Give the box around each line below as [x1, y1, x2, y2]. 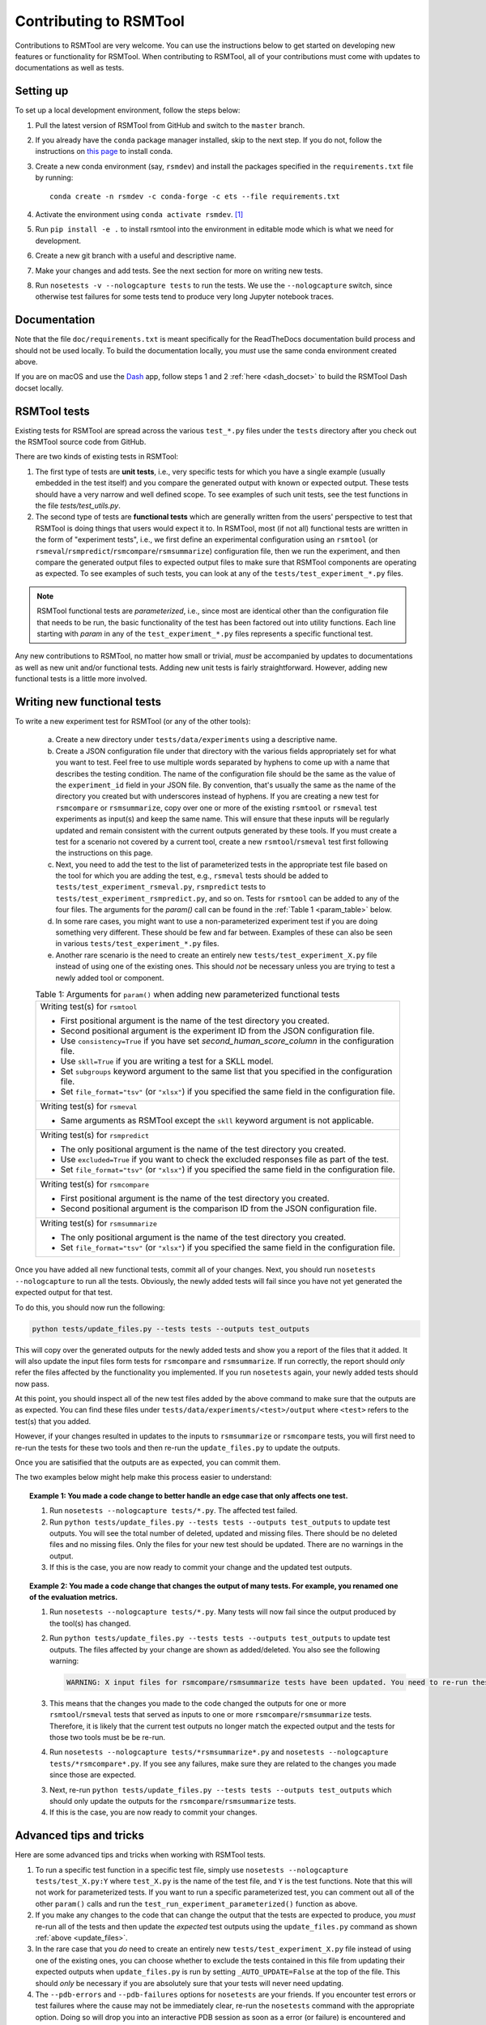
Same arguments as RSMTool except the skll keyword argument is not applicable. [60, 1115, 374, 1126]
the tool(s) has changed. [49, 1618, 131, 1628]
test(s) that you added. [15, 1416, 92, 1426]
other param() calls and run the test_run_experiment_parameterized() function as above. [35, 1899, 358, 1908]
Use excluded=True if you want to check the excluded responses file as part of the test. [60, 1154, 389, 1166]
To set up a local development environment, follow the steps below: [15, 105, 241, 115]
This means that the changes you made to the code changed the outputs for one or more [49, 1698, 347, 1708]
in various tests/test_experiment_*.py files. [55, 939, 220, 949]
